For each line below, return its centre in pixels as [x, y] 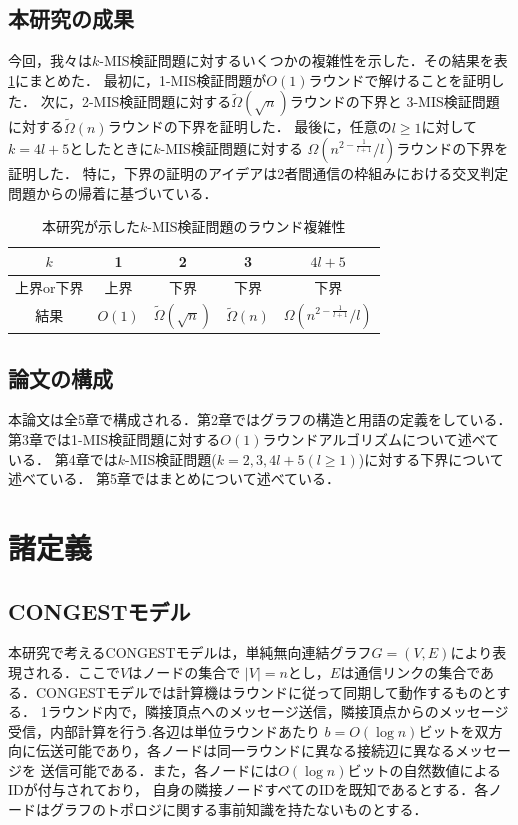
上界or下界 [49, 286]
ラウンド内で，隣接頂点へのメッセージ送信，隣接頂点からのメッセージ [278, 711]
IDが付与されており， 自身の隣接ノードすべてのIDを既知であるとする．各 [248, 789]
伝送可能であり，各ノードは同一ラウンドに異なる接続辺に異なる [245, 750]
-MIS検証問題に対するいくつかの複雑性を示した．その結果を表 [303, 60]
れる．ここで [77, 671]
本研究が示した [90, 226]
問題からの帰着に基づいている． [113, 192]
